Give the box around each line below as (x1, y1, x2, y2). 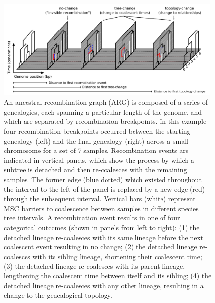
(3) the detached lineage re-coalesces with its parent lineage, (4, 261, 185, 271)
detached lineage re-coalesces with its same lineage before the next (4, 232, 204, 242)
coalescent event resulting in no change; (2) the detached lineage (4, 242, 197, 252)
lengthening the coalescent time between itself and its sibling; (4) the (4, 270, 212, 280)
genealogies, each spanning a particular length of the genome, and (4, 106, 202, 117)
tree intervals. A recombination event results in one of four (4, 212, 180, 223)
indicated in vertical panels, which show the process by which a (4, 154, 194, 165)
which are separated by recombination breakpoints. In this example (4, 116, 207, 126)
